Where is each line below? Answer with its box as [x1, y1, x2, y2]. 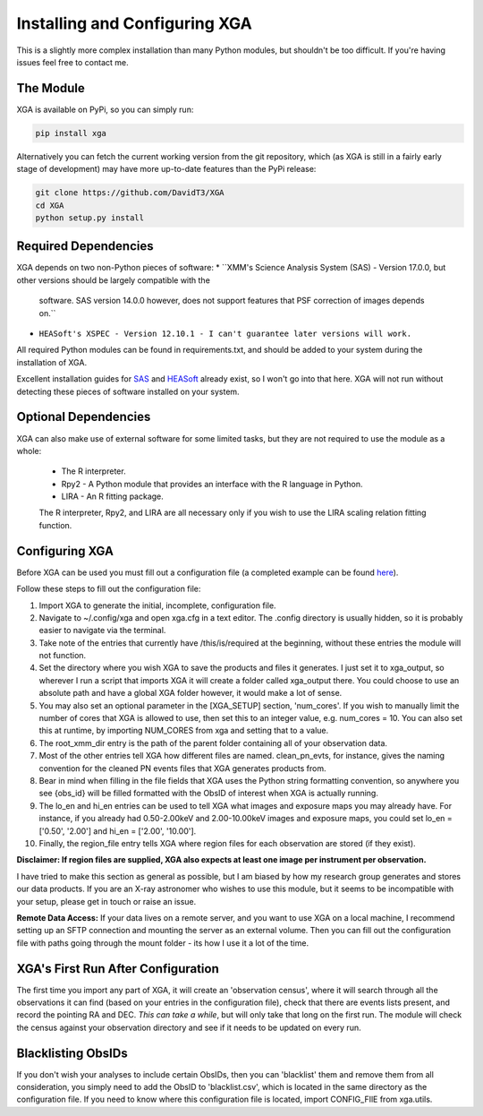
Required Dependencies [16, 238, 154, 254]
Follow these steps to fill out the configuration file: [16, 583, 201, 595]
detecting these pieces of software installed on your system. [16, 386, 241, 397]
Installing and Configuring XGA [16, 13, 252, 33]
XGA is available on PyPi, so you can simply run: [16, 104, 194, 115]
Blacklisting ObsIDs [16, 1045, 129, 1060]
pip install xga [35, 128, 107, 138]
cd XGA [35, 200, 64, 210]
